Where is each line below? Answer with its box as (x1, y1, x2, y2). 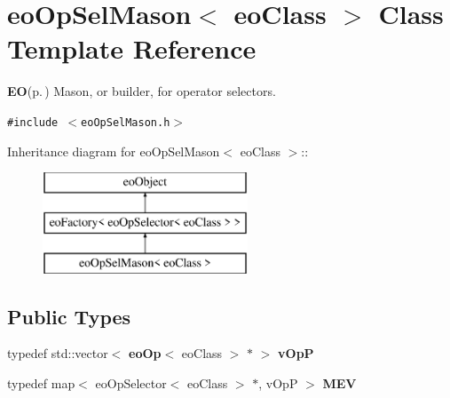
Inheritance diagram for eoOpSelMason (7, 141, 220, 160)
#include (7, 115, 59, 129)
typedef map (7, 373, 75, 392)
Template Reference (7, 30, 257, 67)
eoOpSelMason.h (81, 115, 170, 129)
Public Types (7, 302, 131, 330)
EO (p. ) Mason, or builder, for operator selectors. (7, 82, 276, 100)
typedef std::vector (7, 344, 108, 362)
